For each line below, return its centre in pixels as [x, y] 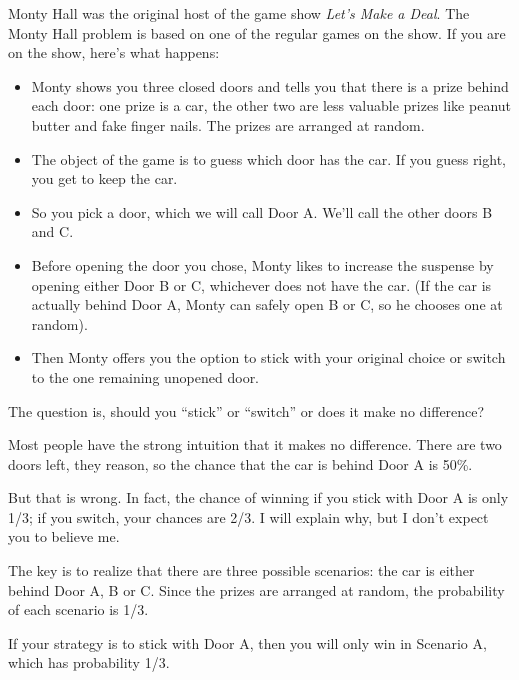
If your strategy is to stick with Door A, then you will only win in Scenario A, [247, 642]
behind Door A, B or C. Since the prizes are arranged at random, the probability [256, 589]
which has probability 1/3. [89, 662]
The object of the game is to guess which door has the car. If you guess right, [268, 158]
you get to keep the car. [104, 178]
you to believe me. [64, 536]
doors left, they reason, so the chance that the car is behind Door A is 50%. [240, 463]
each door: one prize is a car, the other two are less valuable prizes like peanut [271, 105]
